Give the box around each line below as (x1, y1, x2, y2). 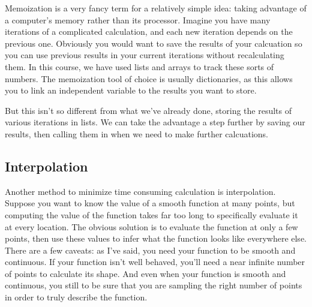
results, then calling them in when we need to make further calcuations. (5, 127, 268, 140)
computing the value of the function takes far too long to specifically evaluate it (5, 208, 298, 221)
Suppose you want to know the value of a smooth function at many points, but (5, 197, 295, 209)
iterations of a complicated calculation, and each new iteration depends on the (5, 25, 293, 38)
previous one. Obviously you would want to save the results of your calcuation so (5, 37, 302, 49)
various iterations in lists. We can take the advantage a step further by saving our (5, 116, 305, 128)
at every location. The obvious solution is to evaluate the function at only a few (5, 220, 298, 233)
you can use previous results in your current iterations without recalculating (5, 49, 284, 61)
